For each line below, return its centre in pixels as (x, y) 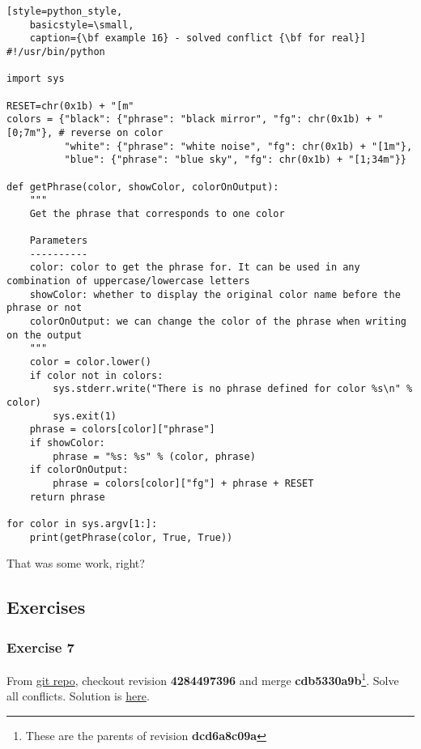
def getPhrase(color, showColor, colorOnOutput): (143, 187)
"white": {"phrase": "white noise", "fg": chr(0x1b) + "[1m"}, (238, 146)
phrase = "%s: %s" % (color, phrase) (154, 456)
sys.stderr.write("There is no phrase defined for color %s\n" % (233, 389)
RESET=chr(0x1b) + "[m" (70, 106)
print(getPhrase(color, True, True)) (131, 537)
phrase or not (45, 308)
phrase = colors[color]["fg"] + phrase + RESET (183, 483)
